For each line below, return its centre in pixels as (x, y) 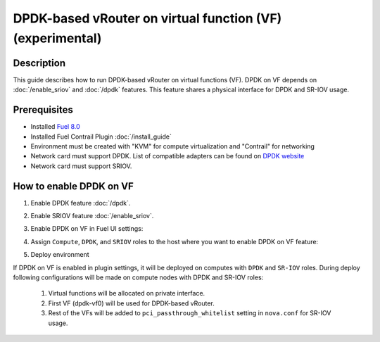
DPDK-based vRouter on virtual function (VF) (147, 18)
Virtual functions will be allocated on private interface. (127, 293)
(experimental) (57, 38)
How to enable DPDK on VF (73, 186)
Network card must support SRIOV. (81, 166)
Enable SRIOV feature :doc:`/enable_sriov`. (92, 216)
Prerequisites (43, 110)
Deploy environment (60, 255)
